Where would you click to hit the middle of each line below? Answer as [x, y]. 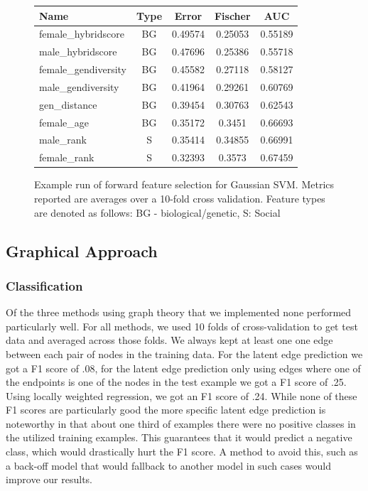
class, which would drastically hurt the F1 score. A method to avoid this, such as [182, 452]
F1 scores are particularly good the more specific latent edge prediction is [166, 410]
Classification [44, 285]
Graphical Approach [82, 250]
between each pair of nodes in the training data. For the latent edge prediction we [184, 354]
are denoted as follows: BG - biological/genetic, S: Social [157, 212]
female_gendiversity [83, 69]
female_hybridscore [82, 34]
